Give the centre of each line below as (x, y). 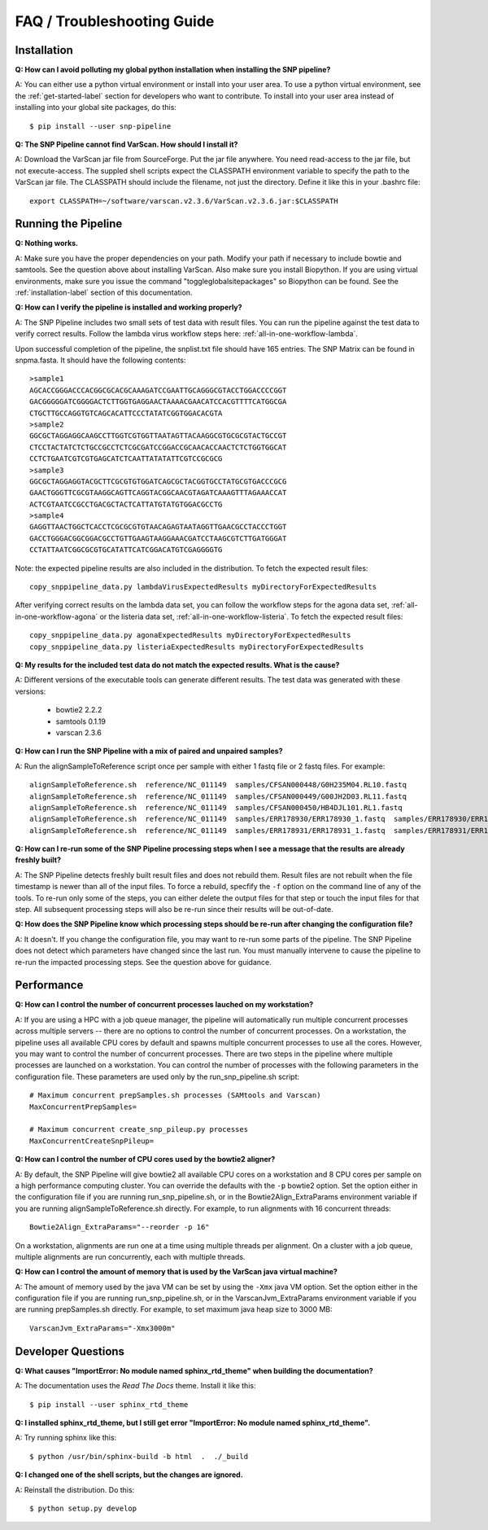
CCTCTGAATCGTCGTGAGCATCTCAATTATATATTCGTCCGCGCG (126, 459)
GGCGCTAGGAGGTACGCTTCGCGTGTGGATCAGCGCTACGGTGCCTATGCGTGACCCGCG (158, 481)
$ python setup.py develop (83, 1508)
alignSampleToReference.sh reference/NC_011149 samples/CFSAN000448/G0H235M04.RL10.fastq (218, 785)
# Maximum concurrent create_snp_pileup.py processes (139, 1129)
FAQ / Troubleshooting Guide (115, 21)
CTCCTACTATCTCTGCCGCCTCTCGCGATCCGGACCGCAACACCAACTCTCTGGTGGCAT (158, 447)
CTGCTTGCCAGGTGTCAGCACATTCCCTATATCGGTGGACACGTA (126, 413)
